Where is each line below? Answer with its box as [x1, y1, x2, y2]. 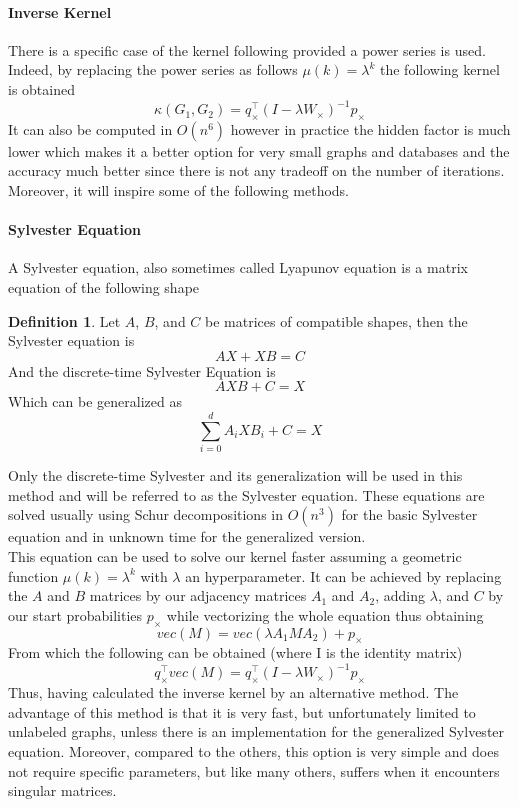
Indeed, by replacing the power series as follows [8, 59, 298, 80]
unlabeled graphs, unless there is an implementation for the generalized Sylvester [8, 721, 505, 742]
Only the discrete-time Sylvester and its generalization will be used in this [8, 465, 463, 486]
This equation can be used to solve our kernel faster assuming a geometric [8, 545, 462, 566]
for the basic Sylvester [341, 504, 478, 525]
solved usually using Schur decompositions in [8, 504, 284, 525]
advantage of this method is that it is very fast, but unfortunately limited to [8, 701, 476, 722]
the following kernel [380, 59, 500, 80]
